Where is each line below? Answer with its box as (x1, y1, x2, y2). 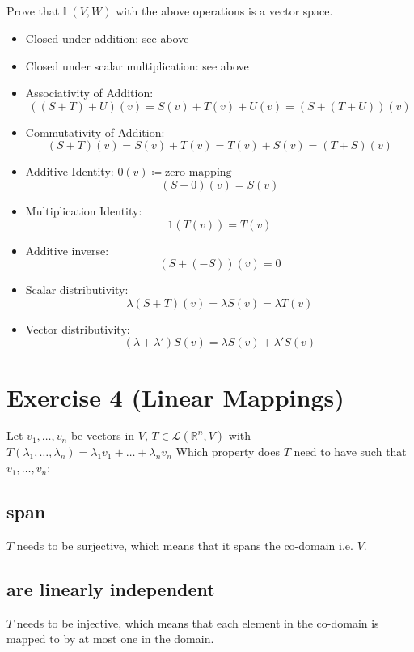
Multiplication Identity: (25, 202, 142, 219)
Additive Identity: (25, 163, 114, 180)
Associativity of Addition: (25, 84, 154, 101)
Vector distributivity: (25, 320, 130, 337)
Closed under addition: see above (25, 29, 189, 46)
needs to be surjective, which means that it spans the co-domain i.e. (16, 536, 353, 553)
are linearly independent (6, 576, 215, 601)
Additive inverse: (25, 241, 109, 258)
